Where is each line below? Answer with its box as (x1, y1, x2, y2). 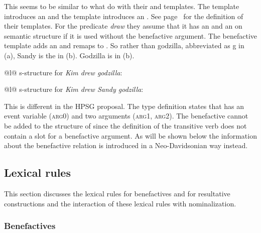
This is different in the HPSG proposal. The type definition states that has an (4, 100, 244, 111)
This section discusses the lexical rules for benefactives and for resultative (4, 188, 230, 198)
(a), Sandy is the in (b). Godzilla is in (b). (4, 50, 135, 60)
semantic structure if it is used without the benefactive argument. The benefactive (4, 30, 257, 41)
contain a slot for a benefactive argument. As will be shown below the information (4, 130, 257, 141)
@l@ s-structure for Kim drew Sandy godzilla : (4, 84, 144, 94)
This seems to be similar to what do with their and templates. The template (4, 1, 239, 11)
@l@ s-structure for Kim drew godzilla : (4, 67, 122, 77)
